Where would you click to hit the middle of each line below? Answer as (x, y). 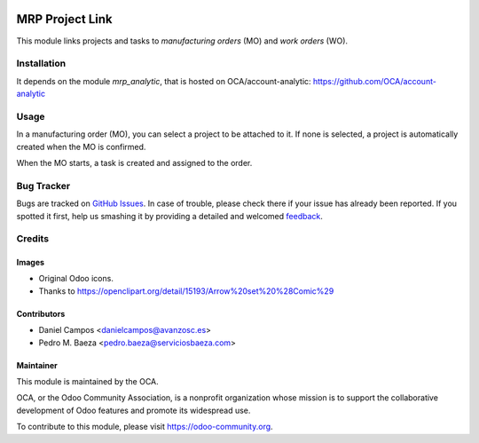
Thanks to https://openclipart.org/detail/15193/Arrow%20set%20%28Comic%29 (186, 291)
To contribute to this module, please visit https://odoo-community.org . (145, 427)
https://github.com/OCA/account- (374, 81)
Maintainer (37, 365)
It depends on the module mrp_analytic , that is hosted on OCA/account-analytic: (164, 81)
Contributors (41, 313)
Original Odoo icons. (76, 279)
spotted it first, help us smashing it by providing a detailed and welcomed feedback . (170, 216)
